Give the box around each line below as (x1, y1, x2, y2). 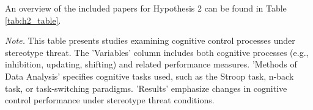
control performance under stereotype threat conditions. (5, 94, 215, 106)
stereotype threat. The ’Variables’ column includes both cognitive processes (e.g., (5, 46, 309, 58)
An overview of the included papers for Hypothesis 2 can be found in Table (5, 2, 287, 14)
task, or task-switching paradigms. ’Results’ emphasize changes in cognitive (5, 81, 287, 94)
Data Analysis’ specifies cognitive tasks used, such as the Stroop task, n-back (5, 69, 294, 82)
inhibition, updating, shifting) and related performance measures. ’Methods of (5, 58, 297, 70)
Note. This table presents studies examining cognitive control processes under (5, 34, 295, 47)
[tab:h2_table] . (5, 13, 61, 26)
